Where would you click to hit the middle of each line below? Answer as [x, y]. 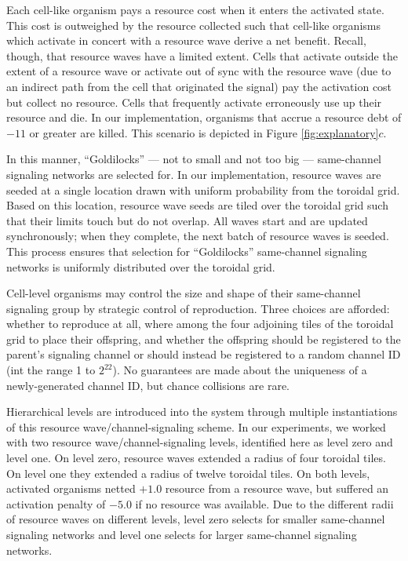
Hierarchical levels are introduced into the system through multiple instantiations [202, 412]
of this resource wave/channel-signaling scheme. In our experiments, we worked [196, 426]
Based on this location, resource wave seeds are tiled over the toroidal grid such [197, 205]
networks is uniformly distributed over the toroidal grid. [141, 266]
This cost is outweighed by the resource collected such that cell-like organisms [193, 25]
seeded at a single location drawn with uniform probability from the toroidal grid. [203, 189]
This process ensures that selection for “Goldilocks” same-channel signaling [187, 251]
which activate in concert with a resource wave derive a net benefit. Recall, [186, 40]
